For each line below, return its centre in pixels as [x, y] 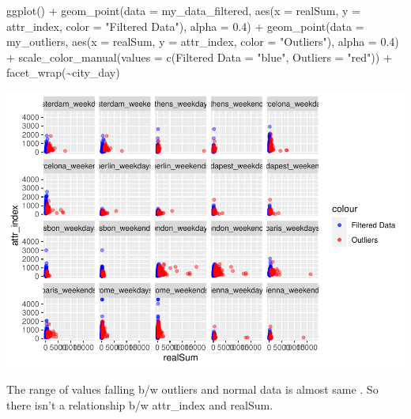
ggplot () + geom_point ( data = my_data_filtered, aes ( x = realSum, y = [183, 10]
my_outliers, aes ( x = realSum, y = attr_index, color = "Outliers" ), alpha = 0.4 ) [203, 42]
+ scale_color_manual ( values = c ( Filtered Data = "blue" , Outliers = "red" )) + [199, 57]
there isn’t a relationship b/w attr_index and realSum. [140, 405]
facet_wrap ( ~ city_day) [63, 72]
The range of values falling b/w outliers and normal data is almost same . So [192, 389]
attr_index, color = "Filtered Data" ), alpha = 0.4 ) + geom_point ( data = [185, 26]
